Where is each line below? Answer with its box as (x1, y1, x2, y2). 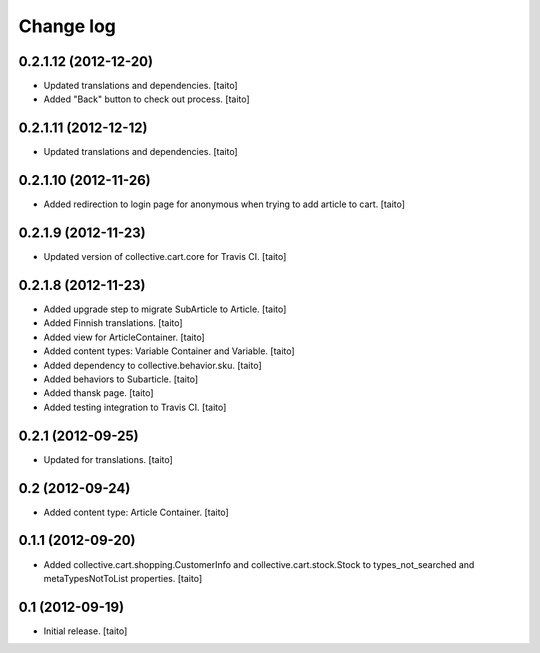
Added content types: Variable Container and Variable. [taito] (43, 345, 295, 357)
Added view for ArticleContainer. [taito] (43, 331, 205, 343)
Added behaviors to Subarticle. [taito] (43, 373, 199, 385)
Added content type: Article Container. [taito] (43, 506, 229, 518)
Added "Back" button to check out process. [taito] (43, 93, 250, 105)
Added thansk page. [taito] (43, 387, 154, 399)
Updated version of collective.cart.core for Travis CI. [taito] (43, 251, 287, 263)
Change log (18, 15, 117, 37)
